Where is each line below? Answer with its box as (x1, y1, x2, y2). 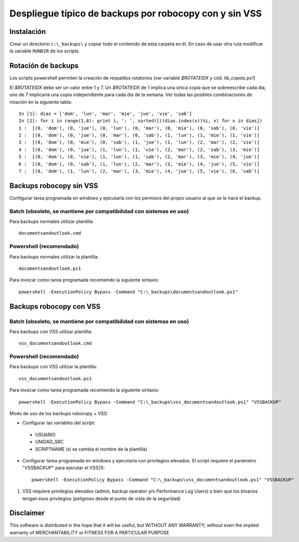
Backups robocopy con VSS (9, 302, 101, 311)
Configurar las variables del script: (22, 420, 96, 426)
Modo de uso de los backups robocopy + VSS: (9, 410, 108, 417)
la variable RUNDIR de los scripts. (9, 48, 80, 54)
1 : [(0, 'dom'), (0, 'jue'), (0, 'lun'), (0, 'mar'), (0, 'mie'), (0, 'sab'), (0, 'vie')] (18, 125, 260, 131)
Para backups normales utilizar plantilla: (9, 218, 95, 225)
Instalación (9, 27, 46, 36)
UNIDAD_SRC (35, 439, 64, 445)
